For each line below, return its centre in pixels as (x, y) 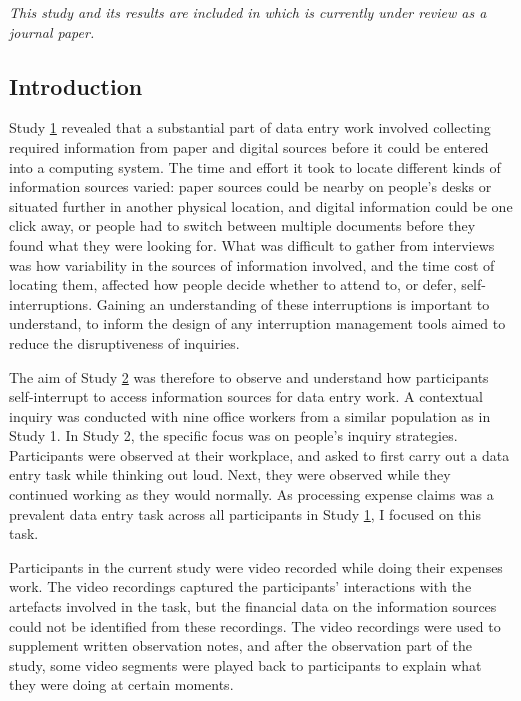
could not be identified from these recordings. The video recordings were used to (255, 625)
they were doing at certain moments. (121, 684)
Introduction (76, 85)
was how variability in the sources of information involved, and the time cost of (252, 264)
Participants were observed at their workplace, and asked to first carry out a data (259, 454)
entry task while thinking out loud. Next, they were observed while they (230, 474)
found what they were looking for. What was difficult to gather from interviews (252, 244)
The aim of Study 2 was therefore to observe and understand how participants (249, 376)
